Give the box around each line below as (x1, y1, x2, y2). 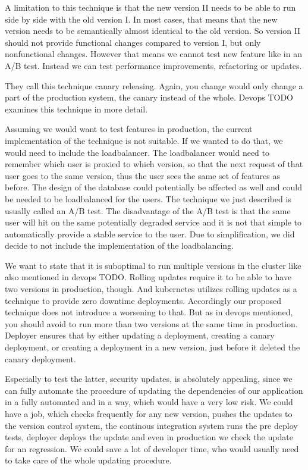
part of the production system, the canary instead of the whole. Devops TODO (5, 91, 293, 104)
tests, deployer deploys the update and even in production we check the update (5, 431, 293, 443)
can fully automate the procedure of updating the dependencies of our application (5, 384, 303, 396)
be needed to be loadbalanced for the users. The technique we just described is (5, 192, 291, 205)
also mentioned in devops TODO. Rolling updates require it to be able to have (5, 271, 292, 283)
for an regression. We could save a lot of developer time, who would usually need (5, 442, 299, 455)
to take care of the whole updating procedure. (5, 454, 172, 466)
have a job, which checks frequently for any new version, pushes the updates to (5, 408, 293, 419)
